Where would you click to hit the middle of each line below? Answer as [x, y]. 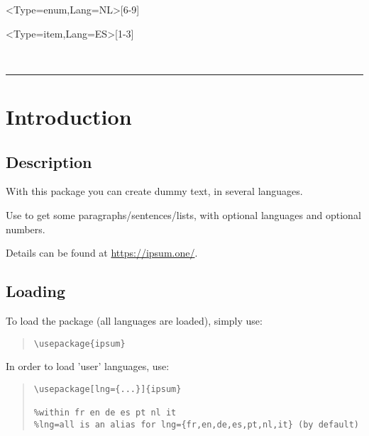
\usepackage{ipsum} [79, 343]
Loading [35, 291]
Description [49, 161]
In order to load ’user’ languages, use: [88, 366]
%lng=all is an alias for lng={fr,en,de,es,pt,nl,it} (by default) [196, 424]
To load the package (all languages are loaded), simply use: [134, 320]
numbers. [26, 229]
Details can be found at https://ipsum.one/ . [102, 253]
